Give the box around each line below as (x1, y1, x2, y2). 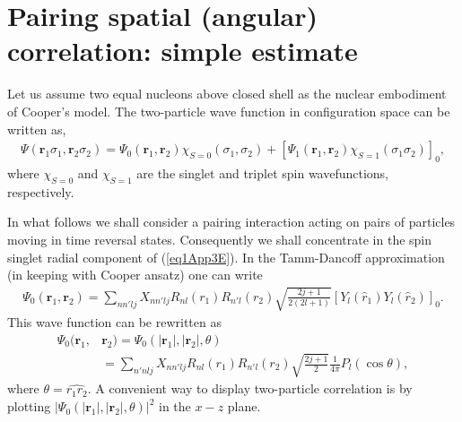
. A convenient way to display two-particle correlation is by (87, 379, 413, 398)
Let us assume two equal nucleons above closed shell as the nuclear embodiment (7, 84, 447, 103)
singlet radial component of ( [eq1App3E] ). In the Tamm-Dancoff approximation (7, 247, 445, 266)
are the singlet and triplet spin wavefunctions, (136, 163, 389, 182)
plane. (227, 397, 261, 416)
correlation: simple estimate (7, 32, 358, 69)
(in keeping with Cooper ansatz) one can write (7, 265, 263, 284)
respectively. (7, 182, 74, 201)
